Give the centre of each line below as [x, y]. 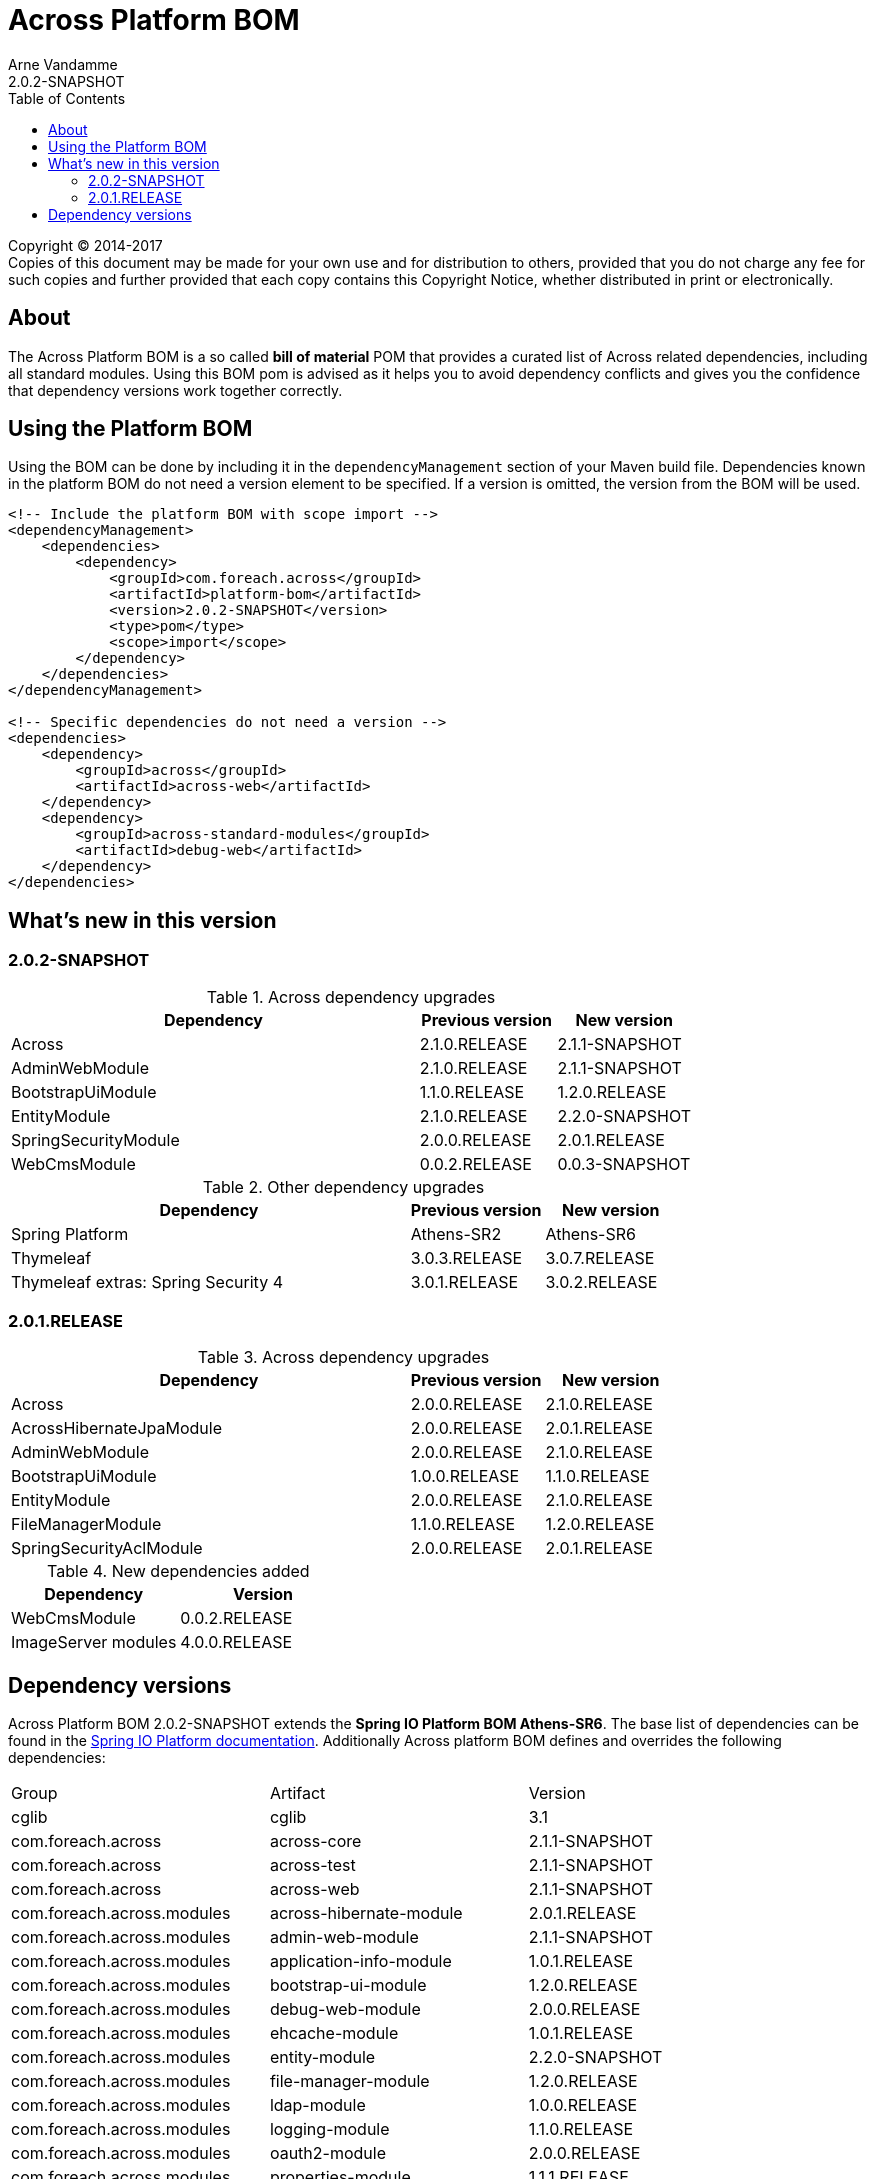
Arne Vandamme [63, 64]
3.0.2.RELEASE [601, 1281]
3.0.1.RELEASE [464, 1281]
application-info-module [360, 1961]
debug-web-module [345, 2009]
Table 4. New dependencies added [178, 1571]
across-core [315, 1841]
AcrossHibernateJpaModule [117, 1428]
